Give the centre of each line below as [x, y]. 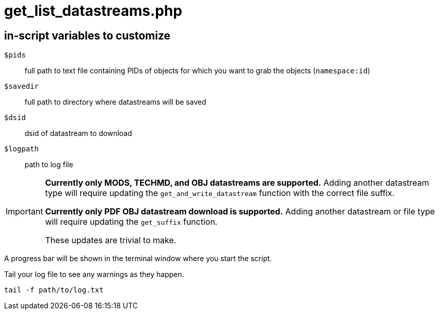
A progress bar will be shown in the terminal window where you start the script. [138, 259]
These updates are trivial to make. [111, 240]
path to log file [49, 165]
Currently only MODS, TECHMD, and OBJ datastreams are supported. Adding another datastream [237, 183]
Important [24, 212]
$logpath [22, 149]
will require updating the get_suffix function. [131, 222]
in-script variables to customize [87, 35]
